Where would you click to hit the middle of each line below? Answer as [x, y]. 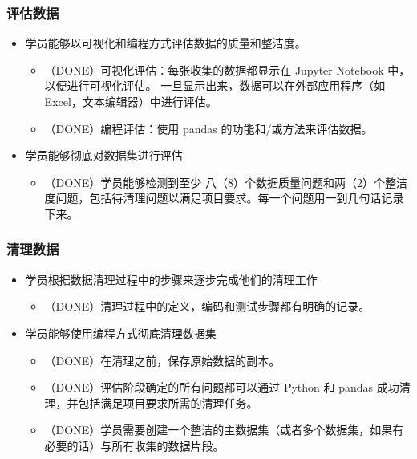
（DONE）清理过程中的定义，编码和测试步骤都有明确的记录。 [207, 306]
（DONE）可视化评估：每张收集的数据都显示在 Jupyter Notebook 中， [227, 69]
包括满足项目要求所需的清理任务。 [168, 402]
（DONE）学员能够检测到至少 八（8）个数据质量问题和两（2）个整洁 [226, 182]
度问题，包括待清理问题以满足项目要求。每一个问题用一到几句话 [213, 198]
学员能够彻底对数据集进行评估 [104, 155]
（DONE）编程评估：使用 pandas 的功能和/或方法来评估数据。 [208, 128]
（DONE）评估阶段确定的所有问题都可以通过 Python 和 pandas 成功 [222, 387]
